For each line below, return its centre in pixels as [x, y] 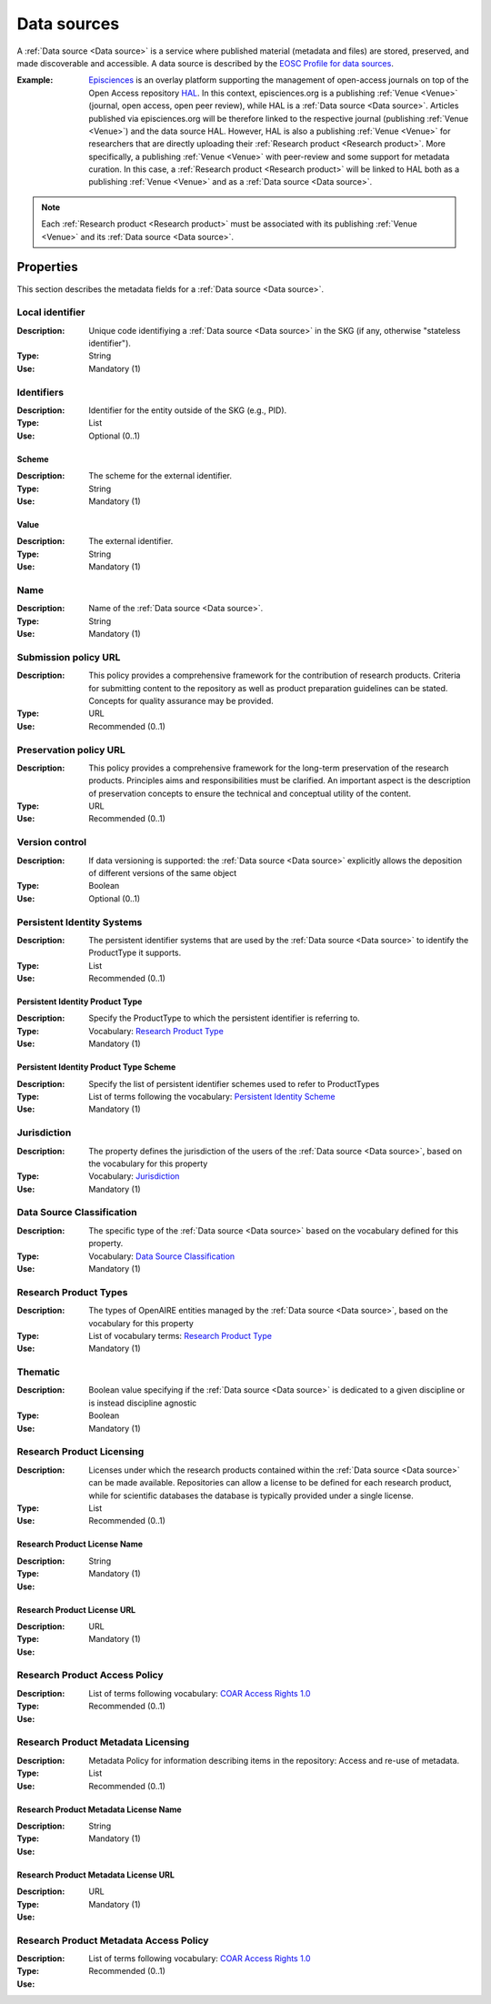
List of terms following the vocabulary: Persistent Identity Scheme [212, 1097]
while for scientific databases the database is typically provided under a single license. [251, 1495]
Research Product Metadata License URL [95, 1875]
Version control [51, 842]
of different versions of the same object [163, 872]
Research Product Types [72, 1292]
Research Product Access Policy [90, 1676]
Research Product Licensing [80, 1452]
